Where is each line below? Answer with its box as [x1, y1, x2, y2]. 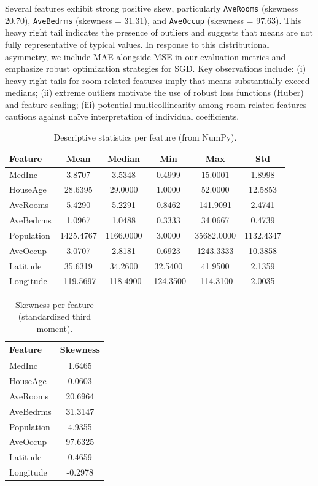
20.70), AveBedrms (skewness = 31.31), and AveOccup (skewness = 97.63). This [5, 13, 301, 26]
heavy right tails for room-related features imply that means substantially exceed [5, 74, 310, 87]
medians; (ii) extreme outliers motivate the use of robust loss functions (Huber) [5, 86, 304, 99]
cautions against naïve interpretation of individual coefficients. [5, 110, 239, 123]
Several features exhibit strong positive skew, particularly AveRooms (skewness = [5, 2, 308, 14]
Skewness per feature [15, 298, 94, 310]
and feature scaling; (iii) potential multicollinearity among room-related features [5, 98, 307, 110]
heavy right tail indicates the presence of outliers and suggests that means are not [5, 26, 313, 39]
